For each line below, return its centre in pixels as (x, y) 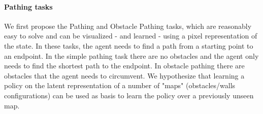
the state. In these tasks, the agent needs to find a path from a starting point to (129, 45)
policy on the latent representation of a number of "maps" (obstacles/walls (120, 85)
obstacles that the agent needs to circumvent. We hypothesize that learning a (124, 75)
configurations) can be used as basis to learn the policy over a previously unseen (129, 95)
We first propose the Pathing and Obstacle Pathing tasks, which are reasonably (128, 26)
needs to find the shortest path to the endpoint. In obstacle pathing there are (124, 66)
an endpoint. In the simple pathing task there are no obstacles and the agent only (131, 55)
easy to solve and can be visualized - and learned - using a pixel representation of (131, 36)
